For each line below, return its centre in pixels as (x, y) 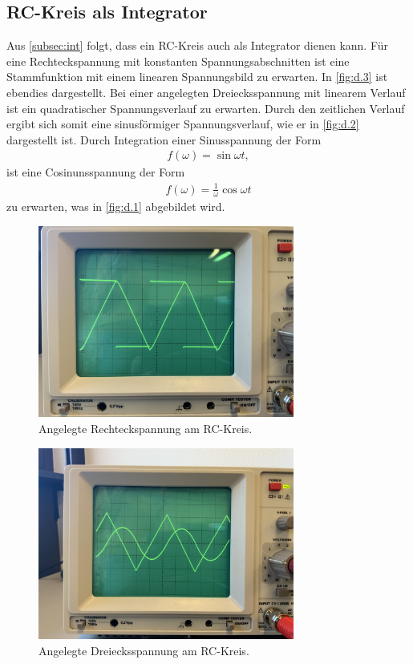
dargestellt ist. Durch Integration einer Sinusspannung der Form (164, 139)
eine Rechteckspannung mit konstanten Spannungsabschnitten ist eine (178, 61)
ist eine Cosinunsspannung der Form (96, 172)
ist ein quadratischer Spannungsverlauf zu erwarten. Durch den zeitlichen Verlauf (206, 108)
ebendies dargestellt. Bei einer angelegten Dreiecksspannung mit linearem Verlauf (206, 92)
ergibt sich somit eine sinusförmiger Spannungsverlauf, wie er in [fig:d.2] (183, 124)
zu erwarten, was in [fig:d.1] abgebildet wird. (116, 206)
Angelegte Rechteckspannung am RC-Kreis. (146, 429)
